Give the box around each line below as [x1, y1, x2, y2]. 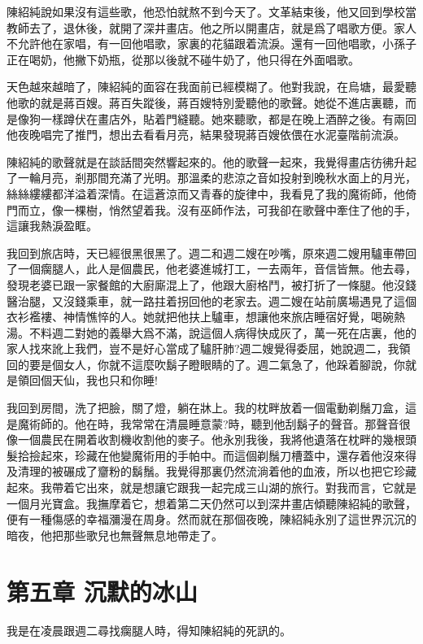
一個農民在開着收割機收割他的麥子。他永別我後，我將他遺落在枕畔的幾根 [17, 431, 405, 448]
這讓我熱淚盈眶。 [7, 217, 98, 234]
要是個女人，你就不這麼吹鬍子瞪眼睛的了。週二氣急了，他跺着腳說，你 [28, 355, 405, 372]
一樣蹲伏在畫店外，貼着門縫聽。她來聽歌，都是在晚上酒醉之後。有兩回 [40, 110, 416, 127]
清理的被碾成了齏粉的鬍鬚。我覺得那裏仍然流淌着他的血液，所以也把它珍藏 [17, 463, 416, 480]
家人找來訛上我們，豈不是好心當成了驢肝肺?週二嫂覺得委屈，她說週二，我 [7, 340, 399, 357]
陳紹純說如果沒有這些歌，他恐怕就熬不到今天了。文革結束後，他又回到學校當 [7, 3, 416, 20]
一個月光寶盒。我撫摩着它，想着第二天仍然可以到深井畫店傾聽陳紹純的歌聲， [7, 494, 416, 511]
